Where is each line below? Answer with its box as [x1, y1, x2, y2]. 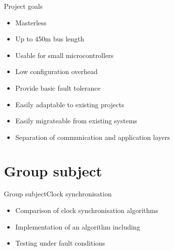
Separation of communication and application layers [15, 132, 170, 142]
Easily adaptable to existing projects [15, 99, 124, 109]
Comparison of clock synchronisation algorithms [15, 205, 158, 215]
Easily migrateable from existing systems [15, 116, 138, 126]
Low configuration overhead [15, 66, 98, 77]
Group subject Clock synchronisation [4, 189, 112, 199]
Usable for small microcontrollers [15, 50, 114, 60]
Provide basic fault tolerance [15, 82, 101, 93]
